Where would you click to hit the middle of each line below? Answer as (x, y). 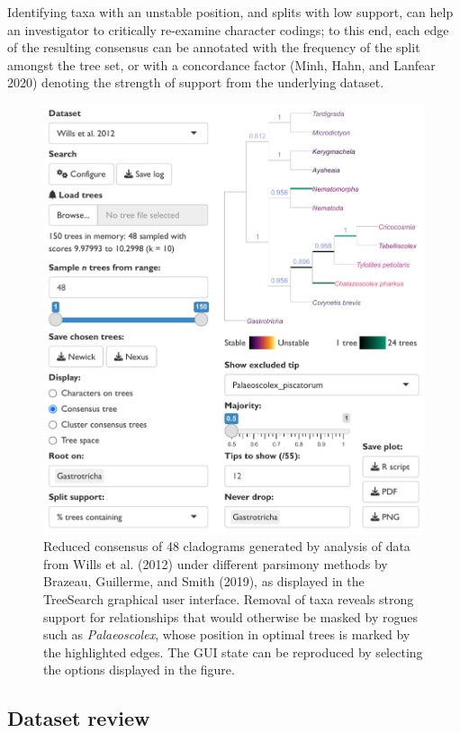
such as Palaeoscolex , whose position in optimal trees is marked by (227, 634)
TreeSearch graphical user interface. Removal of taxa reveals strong (229, 598)
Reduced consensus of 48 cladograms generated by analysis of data (227, 546)
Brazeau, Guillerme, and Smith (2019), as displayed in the (204, 581)
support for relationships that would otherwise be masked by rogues (231, 616)
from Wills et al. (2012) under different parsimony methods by (216, 563)
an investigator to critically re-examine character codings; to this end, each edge (228, 29)
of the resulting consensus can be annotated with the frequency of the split (214, 47)
